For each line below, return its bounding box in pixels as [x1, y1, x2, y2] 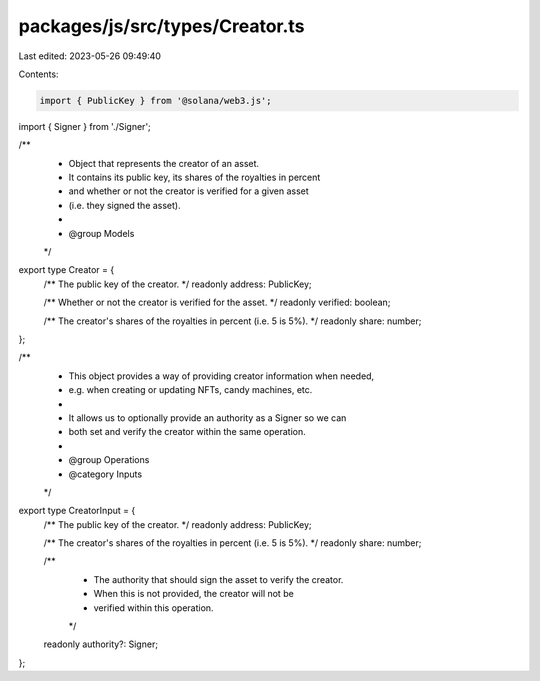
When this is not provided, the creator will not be [93, 588, 294, 600]
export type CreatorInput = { [18, 505, 136, 517]
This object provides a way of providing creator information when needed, [68, 370, 375, 382]
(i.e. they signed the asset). [68, 199, 182, 211]
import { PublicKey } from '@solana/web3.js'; [39, 95, 272, 106]
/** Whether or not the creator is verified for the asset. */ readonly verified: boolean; [43, 296, 391, 309]
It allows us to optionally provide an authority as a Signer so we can [68, 411, 347, 424]
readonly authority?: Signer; [43, 638, 159, 650]
